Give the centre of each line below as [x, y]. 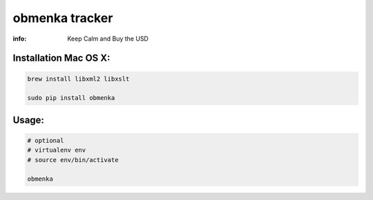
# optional [46, 140]
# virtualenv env [57, 150]
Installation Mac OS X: [61, 58]
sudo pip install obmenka [71, 98]
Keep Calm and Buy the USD [108, 39]
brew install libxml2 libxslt [78, 79]
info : [20, 39]
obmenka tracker [63, 18]
